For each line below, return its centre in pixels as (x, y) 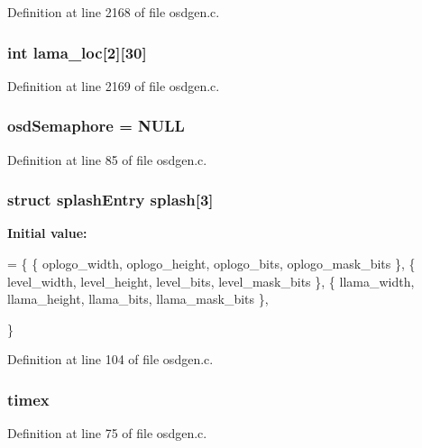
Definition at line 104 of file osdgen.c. (110, 359)
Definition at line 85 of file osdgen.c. (107, 159)
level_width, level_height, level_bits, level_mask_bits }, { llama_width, (211, 281)
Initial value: (47, 233)
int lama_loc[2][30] (77, 52)
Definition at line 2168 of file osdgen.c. (114, 12)
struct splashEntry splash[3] (110, 200)
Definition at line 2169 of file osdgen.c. (114, 85)
